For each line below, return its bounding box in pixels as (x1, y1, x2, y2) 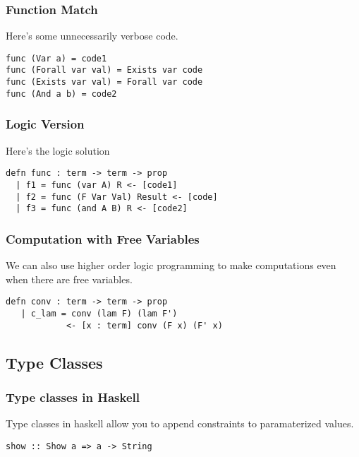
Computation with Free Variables (6, 230, 200, 247)
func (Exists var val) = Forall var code (6, 77, 203, 88)
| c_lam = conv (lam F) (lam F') (20, 308, 178, 319)
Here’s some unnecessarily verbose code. (6, 28, 178, 43)
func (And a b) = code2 (6, 88, 117, 99)
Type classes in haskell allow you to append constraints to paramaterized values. (6, 416, 354, 431)
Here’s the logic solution (6, 143, 110, 158)
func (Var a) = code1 (6, 53, 107, 64)
